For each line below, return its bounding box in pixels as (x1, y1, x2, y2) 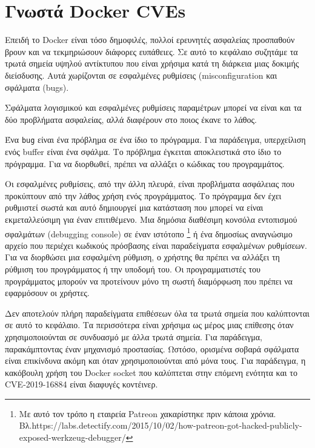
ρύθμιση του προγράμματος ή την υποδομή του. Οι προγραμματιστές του (5, 262, 260, 275)
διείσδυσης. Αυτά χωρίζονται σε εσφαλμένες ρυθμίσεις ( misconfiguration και (5, 68, 277, 81)
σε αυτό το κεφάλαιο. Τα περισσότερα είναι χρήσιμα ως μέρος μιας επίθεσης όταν (5, 318, 294, 331)
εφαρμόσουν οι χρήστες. (5, 286, 90, 299)
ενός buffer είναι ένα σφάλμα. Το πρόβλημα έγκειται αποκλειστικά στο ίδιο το (5, 145, 282, 157)
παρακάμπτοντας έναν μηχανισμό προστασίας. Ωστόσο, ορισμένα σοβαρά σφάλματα (5, 342, 299, 355)
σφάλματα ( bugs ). (5, 81, 69, 93)
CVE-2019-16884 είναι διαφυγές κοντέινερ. (5, 378, 158, 390)
